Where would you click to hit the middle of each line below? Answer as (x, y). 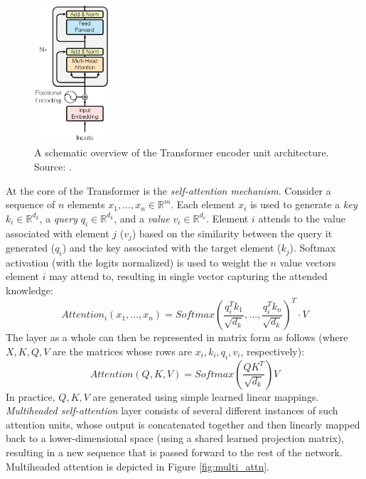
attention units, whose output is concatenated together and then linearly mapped (183, 424)
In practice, (31, 396)
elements (86, 204)
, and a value (142, 218)
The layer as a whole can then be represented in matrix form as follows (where (177, 337)
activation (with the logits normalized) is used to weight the (136, 262)
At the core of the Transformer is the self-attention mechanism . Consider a (168, 190)
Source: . (53, 167)
